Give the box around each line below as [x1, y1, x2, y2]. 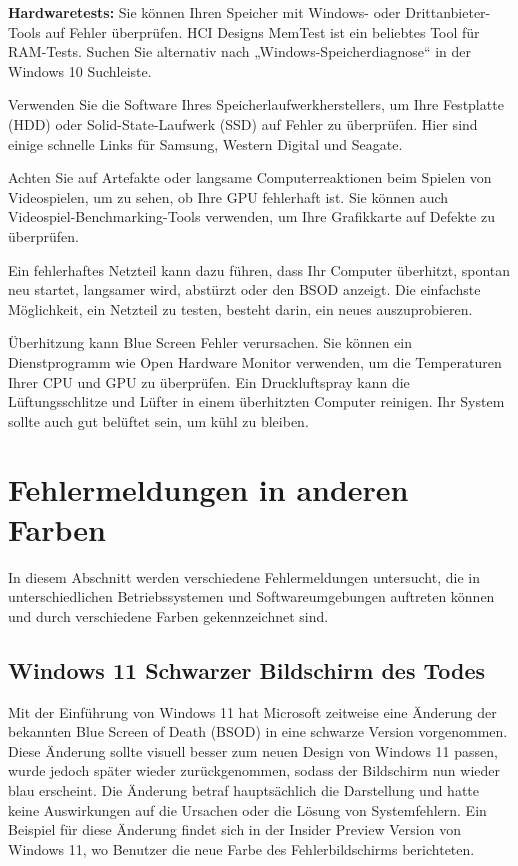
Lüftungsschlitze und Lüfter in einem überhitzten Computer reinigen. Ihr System [8, 391, 505, 412]
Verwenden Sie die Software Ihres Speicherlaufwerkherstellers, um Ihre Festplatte [8, 94, 504, 115]
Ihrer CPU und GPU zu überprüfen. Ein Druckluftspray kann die [8, 371, 410, 392]
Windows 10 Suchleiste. [8, 60, 152, 81]
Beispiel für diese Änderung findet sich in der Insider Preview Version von [8, 819, 461, 840]
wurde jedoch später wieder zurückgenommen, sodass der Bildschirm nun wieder [8, 760, 500, 781]
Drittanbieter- [405, 2, 491, 22]
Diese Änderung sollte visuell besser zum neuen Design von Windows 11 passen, [8, 740, 498, 761]
